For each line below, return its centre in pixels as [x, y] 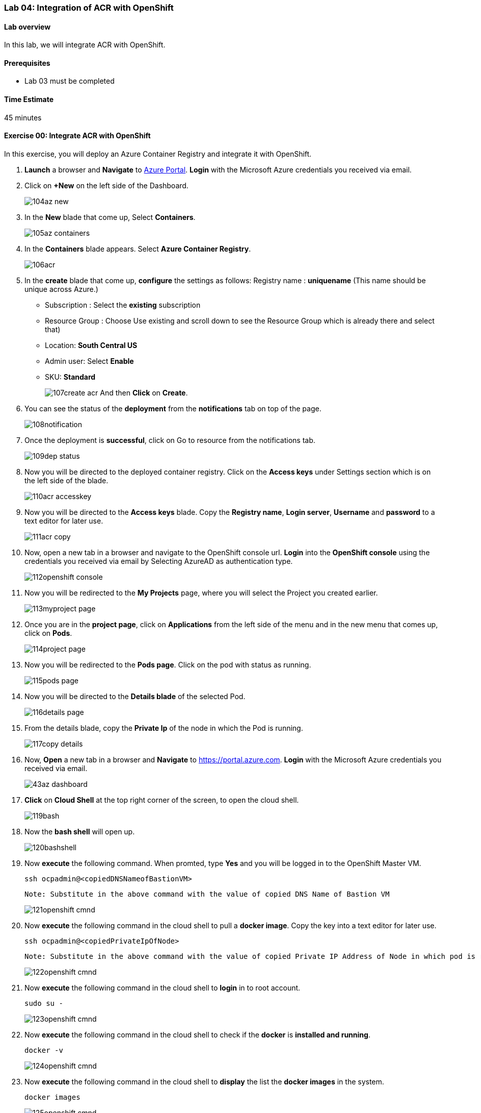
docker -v [44, 1050]
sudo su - [44, 1003]
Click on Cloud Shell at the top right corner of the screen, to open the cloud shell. [162, 800]
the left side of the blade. [66, 480]
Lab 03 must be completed [70, 81]
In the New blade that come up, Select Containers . [110, 217]
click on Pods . [48, 633]
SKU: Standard [70, 377]
